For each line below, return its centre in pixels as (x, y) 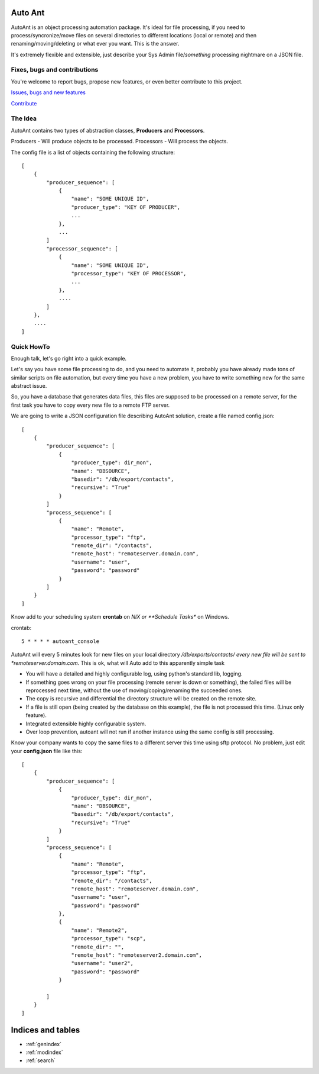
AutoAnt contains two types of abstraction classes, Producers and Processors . (108, 130)
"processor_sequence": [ (82, 248)
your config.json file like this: (47, 751)
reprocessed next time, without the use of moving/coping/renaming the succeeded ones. (134, 690)
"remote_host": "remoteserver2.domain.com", (136, 955)
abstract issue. (29, 386)
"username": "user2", (102, 963)
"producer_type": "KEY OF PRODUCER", (126, 207)
